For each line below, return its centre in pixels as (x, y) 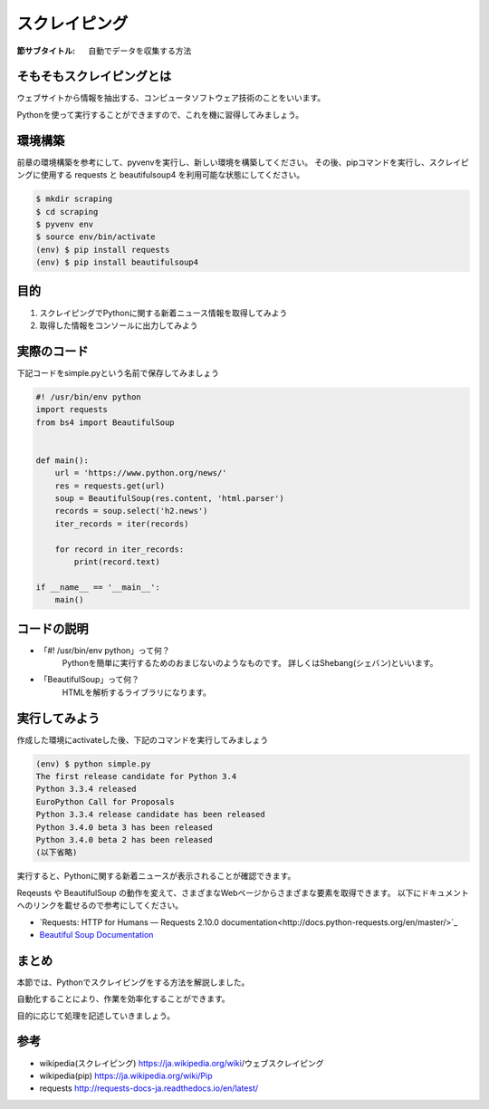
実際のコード (53, 351)
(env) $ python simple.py (93, 764)
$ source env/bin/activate (96, 237)
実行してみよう (58, 718)
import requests (72, 410)
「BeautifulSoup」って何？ (89, 680)
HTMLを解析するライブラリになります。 (137, 692)
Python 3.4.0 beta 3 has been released (124, 827)
